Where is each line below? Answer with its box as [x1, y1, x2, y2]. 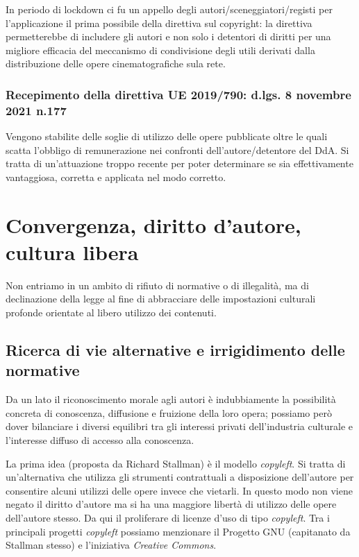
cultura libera [6, 237, 139, 266]
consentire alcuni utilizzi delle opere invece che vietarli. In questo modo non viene [6, 483, 353, 497]
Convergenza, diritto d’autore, [6, 210, 301, 239]
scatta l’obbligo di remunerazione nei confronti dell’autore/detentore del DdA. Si [6, 142, 349, 157]
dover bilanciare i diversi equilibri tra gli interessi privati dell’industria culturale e [6, 419, 353, 434]
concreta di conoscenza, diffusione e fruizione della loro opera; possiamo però [6, 405, 332, 420]
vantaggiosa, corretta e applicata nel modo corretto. [6, 169, 226, 184]
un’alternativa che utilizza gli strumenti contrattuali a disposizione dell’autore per [6, 470, 354, 484]
